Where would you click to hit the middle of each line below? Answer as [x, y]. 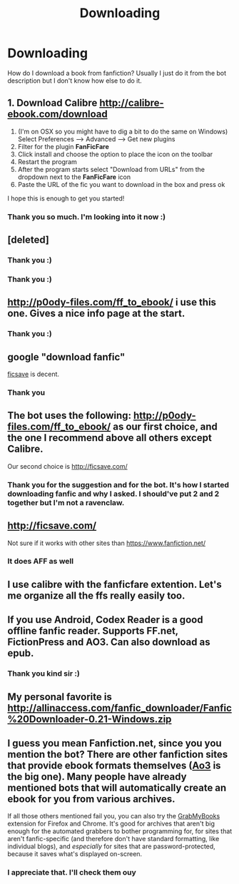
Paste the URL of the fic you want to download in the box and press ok [121, 184]
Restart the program [47, 161]
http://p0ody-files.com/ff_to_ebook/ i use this [112, 302]
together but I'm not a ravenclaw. [66, 502]
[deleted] [29, 240]
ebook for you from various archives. [92, 799]
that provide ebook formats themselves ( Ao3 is [114, 765]
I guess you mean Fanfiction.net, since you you [115, 743]
